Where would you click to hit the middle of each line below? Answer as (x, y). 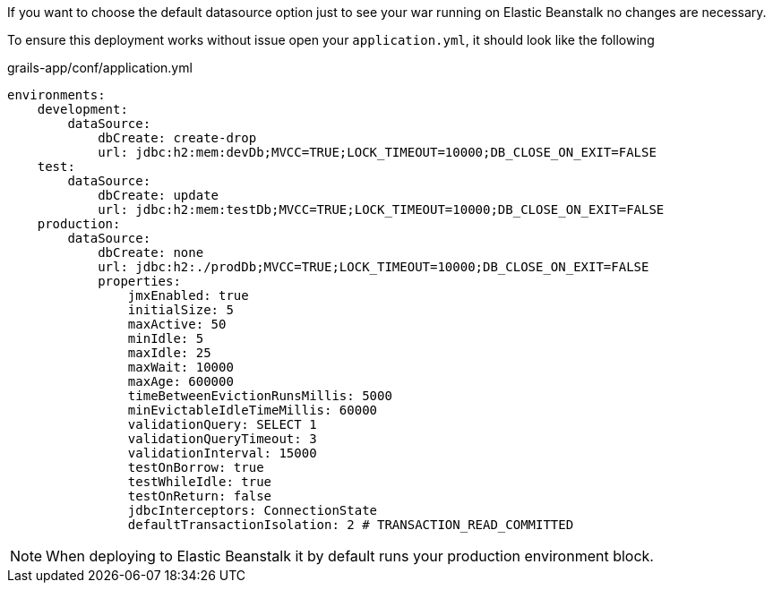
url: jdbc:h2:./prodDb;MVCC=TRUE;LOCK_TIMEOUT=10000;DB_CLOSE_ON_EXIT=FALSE (374, 267)
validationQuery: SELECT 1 (222, 424)
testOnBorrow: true (196, 467)
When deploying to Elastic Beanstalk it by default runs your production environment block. (350, 556)
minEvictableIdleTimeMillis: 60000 (253, 410)
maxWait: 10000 (180, 367)
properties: (139, 281)
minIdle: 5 (166, 338)
